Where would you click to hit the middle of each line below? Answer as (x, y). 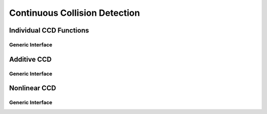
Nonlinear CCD (33, 88)
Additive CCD (30, 59)
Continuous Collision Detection (75, 13)
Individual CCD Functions (49, 30)
